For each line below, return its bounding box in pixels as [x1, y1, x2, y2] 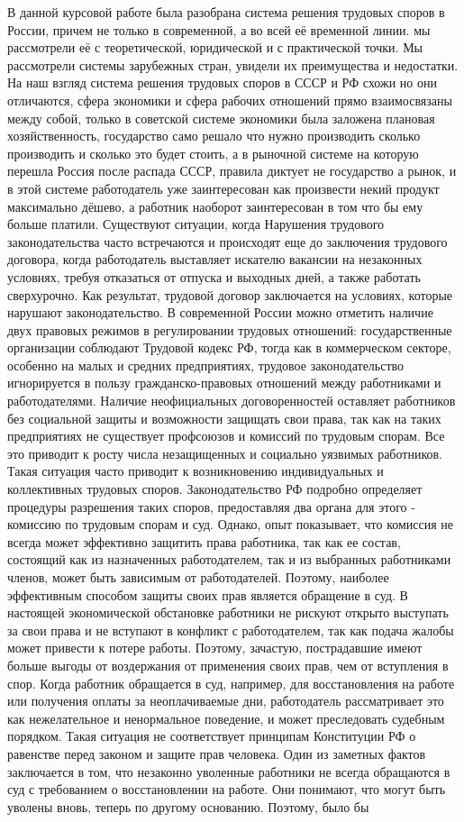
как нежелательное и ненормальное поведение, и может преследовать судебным [7, 708, 445, 727]
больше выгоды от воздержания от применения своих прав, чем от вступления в [7, 655, 449, 674]
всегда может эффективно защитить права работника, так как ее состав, [7, 532, 401, 551]
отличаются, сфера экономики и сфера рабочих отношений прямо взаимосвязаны [7, 90, 452, 109]
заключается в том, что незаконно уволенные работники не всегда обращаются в [7, 762, 450, 781]
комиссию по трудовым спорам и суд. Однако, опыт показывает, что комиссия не [7, 515, 454, 534]
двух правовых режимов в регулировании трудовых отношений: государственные [7, 320, 452, 339]
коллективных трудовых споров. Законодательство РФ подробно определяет [7, 479, 423, 498]
